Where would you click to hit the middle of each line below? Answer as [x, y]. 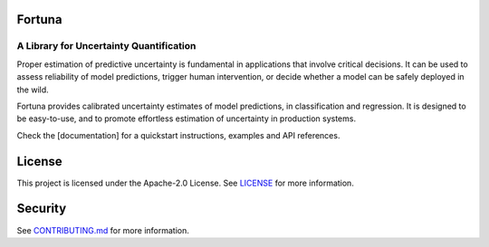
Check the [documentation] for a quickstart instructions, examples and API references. [178, 135]
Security [42, 209]
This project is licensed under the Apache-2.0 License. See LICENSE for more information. [186, 183]
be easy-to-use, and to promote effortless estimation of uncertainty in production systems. [187, 119]
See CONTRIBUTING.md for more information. [103, 230]
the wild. [33, 90]
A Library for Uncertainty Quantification [106, 46]
